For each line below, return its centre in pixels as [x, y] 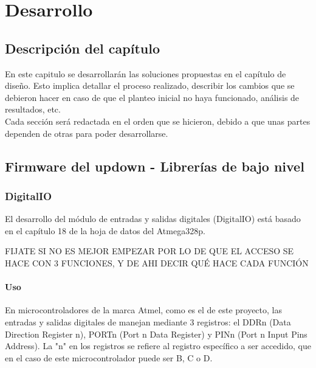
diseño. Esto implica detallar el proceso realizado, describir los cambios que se [150, 85]
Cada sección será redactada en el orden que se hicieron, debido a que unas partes [158, 121]
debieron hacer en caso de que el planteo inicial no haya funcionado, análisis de [152, 97]
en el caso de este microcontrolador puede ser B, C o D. [109, 357]
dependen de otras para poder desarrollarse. [87, 133]
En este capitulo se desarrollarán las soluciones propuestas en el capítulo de [146, 73]
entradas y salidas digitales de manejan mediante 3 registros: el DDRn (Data [148, 321]
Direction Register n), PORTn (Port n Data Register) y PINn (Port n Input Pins [156, 334]
